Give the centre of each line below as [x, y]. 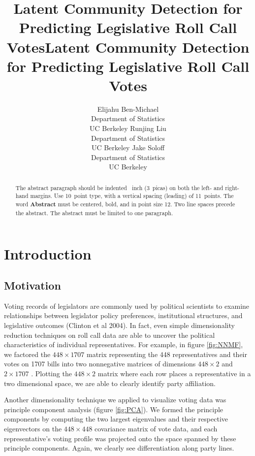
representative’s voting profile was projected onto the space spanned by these [120, 438]
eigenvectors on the [33, 428]
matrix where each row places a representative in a [174, 373]
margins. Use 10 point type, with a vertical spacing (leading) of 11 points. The [132, 196]
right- [232, 187]
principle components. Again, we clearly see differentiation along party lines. [119, 448]
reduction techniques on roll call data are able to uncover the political [110, 335]
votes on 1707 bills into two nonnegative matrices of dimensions [100, 364]
